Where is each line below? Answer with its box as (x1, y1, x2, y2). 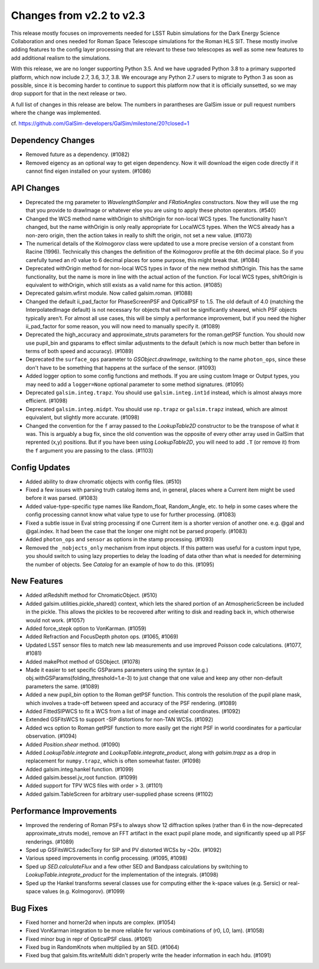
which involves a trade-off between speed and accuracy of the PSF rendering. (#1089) (25, 699, 237, 706)
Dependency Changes (11, 135, 95, 146)
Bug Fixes (11, 903, 48, 913)
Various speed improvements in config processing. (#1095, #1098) (25, 855, 188, 862)
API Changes (11, 183, 60, 193)
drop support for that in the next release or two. (11, 90, 127, 97)
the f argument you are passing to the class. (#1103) (25, 447, 154, 454)
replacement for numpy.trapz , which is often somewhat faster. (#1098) (25, 757, 201, 764)
